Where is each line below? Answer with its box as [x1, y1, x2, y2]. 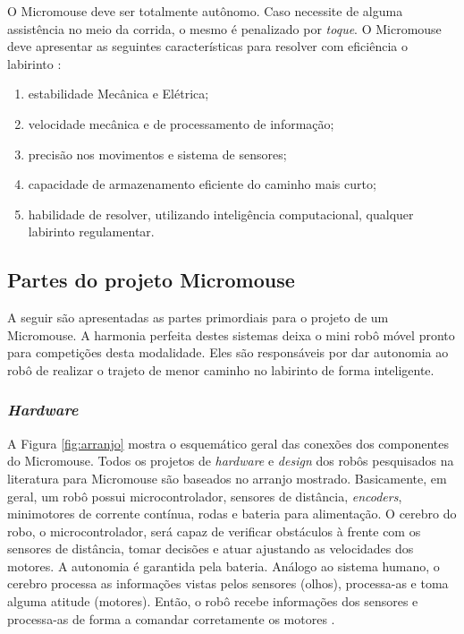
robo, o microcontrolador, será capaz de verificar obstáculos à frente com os [7, 521, 421, 540]
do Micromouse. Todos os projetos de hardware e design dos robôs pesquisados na [7, 451, 454, 470]
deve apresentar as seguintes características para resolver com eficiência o [7, 37, 408, 56]
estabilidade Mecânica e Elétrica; [28, 84, 209, 103]
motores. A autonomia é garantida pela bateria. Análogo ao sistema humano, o [7, 556, 440, 575]
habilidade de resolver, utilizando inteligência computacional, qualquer [28, 204, 414, 223]
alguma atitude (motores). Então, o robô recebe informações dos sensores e [7, 592, 418, 611]
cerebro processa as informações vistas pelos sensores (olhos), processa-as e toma [7, 574, 449, 593]
